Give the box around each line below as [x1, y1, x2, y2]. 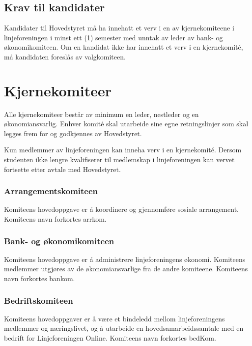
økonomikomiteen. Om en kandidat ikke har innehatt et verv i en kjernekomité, [4, 42, 243, 52]
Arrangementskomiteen [4, 185, 98, 197]
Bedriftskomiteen [4, 294, 73, 306]
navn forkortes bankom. [4, 273, 75, 284]
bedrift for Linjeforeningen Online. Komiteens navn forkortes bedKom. [4, 333, 216, 343]
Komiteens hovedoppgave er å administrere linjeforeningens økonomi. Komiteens [4, 254, 246, 264]
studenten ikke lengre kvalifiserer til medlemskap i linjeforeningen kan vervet [4, 154, 235, 165]
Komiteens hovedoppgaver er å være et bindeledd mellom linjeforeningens [4, 313, 225, 323]
